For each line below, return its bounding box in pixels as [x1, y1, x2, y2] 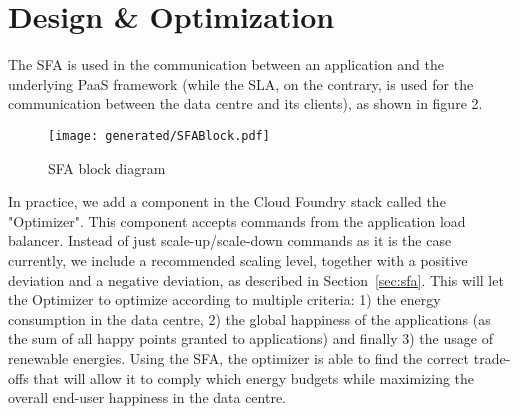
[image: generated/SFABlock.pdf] [48, 128, 270, 143]
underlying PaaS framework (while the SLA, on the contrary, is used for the [8, 73, 474, 94]
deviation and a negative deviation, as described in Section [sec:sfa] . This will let [8, 269, 504, 290]
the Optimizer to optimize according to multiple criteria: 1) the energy [8, 289, 441, 310]
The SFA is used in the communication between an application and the [8, 54, 444, 75]
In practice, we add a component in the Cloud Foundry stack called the [8, 191, 446, 212]
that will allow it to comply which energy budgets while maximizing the [33, 367, 475, 388]
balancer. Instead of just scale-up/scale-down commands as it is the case [8, 230, 452, 251]
